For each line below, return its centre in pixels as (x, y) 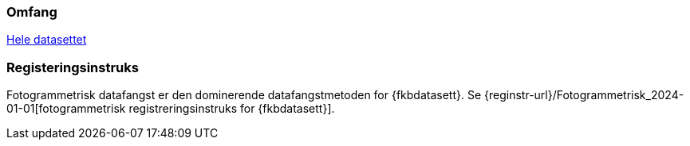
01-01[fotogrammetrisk (66, 109)
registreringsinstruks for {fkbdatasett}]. (232, 109)
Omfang (32, 12)
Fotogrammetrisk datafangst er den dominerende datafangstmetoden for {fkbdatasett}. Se (244, 95)
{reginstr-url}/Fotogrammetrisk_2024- (584, 95)
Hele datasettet (47, 40)
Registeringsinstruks (73, 67)
